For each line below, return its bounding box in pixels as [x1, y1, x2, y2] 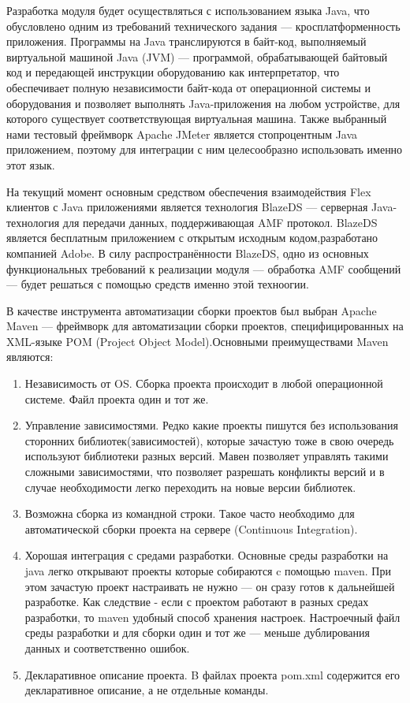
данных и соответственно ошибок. [24, 639, 190, 656]
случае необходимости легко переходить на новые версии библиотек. [24, 478, 356, 495]
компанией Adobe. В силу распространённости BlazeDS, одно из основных [6, 244, 369, 261]
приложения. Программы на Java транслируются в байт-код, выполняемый [6, 33, 367, 50]
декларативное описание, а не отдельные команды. [24, 682, 269, 698]
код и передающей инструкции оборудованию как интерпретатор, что [6, 64, 340, 80]
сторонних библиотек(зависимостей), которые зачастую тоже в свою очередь [24, 432, 394, 448]
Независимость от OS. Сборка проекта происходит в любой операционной [24, 375, 383, 392]
